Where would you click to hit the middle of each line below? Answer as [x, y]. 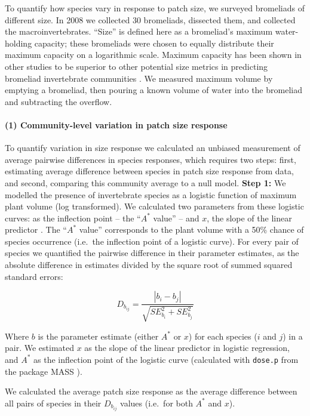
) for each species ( [223, 336]
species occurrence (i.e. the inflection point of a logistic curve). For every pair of [152, 241]
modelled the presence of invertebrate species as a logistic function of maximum [151, 194]
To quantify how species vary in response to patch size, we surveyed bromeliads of [155, 8]
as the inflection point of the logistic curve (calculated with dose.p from [166, 359]
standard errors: [34, 276]
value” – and [176, 218]
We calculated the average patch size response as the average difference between [151, 391]
